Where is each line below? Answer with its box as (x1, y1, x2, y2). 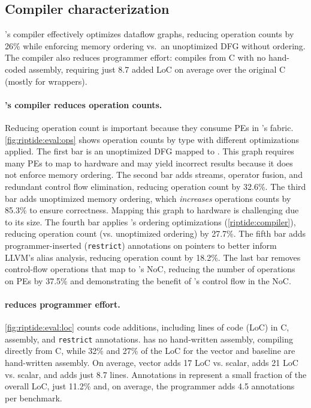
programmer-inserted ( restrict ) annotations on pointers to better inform (5, 239, 277, 251)
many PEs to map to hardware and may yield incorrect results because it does (5, 156, 293, 169)
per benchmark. (5, 391, 62, 404)
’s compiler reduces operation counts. (5, 98, 162, 111)
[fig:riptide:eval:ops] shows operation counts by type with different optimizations (5, 133, 299, 145)
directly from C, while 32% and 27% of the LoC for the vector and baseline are (5, 344, 295, 357)
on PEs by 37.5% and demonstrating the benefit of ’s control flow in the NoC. (5, 274, 291, 287)
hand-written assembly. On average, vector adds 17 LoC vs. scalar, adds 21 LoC (5, 356, 298, 368)
